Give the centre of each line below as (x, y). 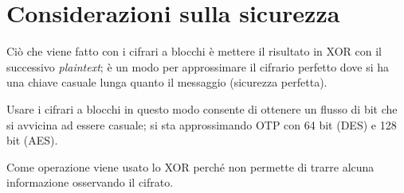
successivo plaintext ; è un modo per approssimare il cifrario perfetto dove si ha (198, 66)
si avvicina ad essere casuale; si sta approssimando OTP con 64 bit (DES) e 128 (202, 124)
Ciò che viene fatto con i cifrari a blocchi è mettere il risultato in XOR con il (194, 51)
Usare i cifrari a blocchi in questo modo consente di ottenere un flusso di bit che (202, 108)
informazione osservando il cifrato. (90, 182)
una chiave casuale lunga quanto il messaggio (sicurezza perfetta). (167, 82)
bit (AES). (32, 140)
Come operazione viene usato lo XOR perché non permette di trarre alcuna (190, 166)
